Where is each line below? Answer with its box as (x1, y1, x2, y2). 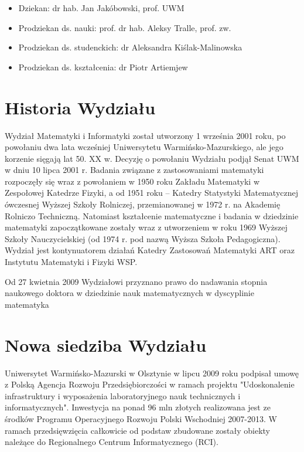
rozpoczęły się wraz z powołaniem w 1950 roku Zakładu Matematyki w (5, 175, 260, 187)
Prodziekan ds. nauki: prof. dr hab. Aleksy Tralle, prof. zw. (18, 21, 231, 33)
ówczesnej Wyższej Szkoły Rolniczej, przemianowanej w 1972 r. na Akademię (5, 198, 281, 210)
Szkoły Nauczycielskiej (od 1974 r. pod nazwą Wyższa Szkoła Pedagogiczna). (5, 232, 281, 244)
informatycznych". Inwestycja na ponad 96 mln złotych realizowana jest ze (5, 401, 271, 413)
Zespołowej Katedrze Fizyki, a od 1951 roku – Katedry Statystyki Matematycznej (5, 186, 298, 199)
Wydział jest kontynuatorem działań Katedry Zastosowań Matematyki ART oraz (5, 244, 295, 256)
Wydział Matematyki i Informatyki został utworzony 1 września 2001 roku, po (5, 129, 286, 141)
